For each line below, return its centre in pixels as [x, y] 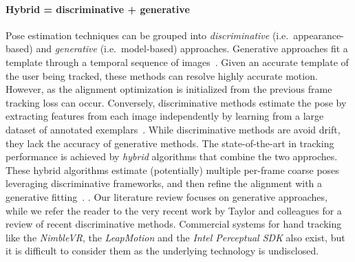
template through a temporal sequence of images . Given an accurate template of [177, 62]
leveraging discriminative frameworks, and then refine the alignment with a [164, 183]
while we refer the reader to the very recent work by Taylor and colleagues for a [174, 210]
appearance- [319, 35]
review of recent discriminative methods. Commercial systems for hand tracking [174, 224]
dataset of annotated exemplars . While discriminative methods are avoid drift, [173, 129]
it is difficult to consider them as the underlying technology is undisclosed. [162, 251]
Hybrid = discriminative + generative [98, 9]
